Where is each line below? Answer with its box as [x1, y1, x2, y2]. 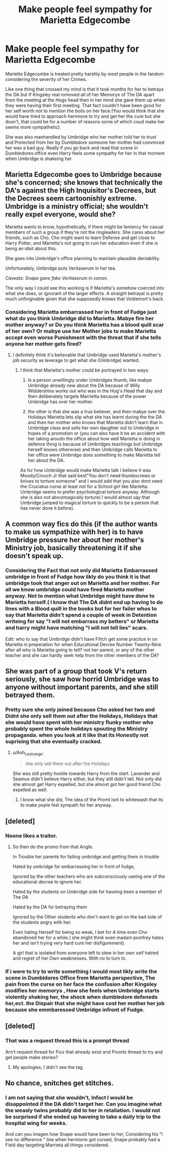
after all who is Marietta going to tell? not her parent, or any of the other [5, 646, 155, 653]
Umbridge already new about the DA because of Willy [27, 382, 141, 388]
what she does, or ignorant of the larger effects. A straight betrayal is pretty [5, 290, 163, 296]
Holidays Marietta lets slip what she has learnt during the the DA [27, 414, 162, 420]
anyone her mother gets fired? [5, 340, 82, 347]
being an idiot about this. [5, 245, 57, 251]
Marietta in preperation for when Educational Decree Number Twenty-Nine [5, 641, 161, 647]
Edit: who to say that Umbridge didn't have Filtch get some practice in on [5, 636, 158, 642]
